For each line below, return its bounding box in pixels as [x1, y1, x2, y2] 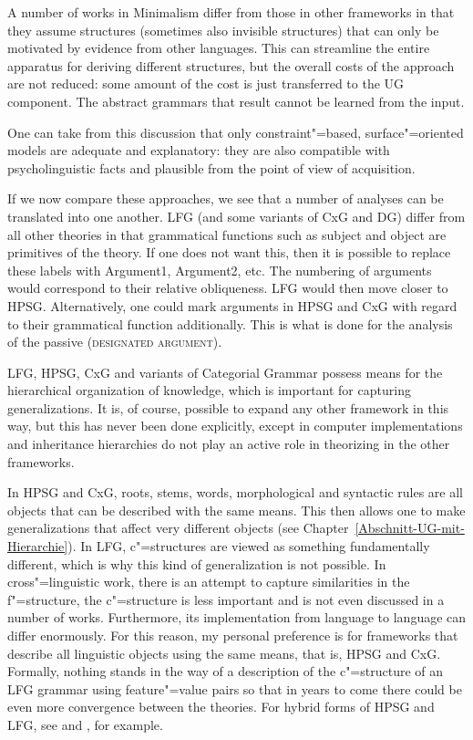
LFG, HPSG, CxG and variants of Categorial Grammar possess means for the [7, 362, 443, 381]
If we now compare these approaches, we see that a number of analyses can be [7, 189, 444, 208]
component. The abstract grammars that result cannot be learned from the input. [7, 91, 465, 110]
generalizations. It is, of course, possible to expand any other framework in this [7, 398, 449, 417]
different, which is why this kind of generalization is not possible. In [7, 554, 386, 573]
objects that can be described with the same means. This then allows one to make [7, 500, 466, 519]
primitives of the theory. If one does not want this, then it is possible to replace [7, 243, 451, 262]
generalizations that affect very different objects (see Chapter [7, 518, 349, 537]
